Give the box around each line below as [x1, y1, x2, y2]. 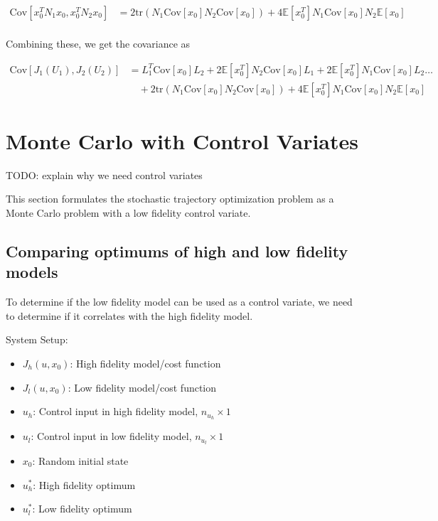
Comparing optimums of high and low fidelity [6, 240, 348, 262]
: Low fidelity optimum [32, 501, 132, 516]
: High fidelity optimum [33, 477, 136, 492]
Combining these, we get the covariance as [6, 36, 191, 51]
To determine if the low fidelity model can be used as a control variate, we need [6, 294, 353, 309]
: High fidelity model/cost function [70, 356, 221, 370]
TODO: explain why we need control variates [6, 167, 203, 182]
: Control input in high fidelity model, [33, 404, 198, 419]
